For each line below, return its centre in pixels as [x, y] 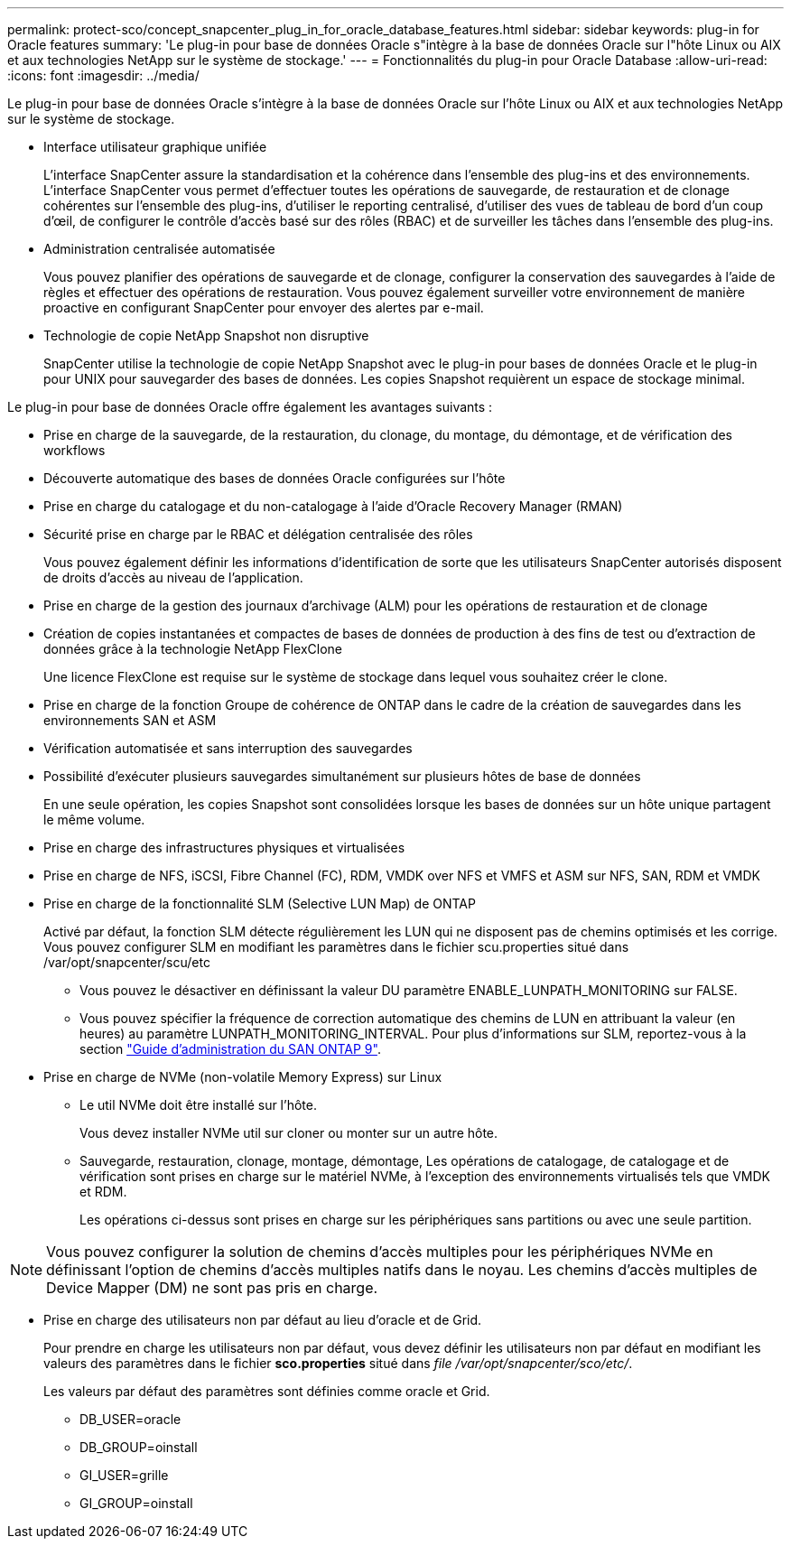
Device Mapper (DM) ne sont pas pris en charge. [212, 1288]
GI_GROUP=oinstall [136, 1503]
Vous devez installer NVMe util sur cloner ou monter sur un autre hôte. [289, 1133]
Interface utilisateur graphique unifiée [155, 147]
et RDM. [103, 1192]
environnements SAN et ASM [130, 720]
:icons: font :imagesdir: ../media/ [103, 75]
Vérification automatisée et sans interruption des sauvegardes [228, 748]
